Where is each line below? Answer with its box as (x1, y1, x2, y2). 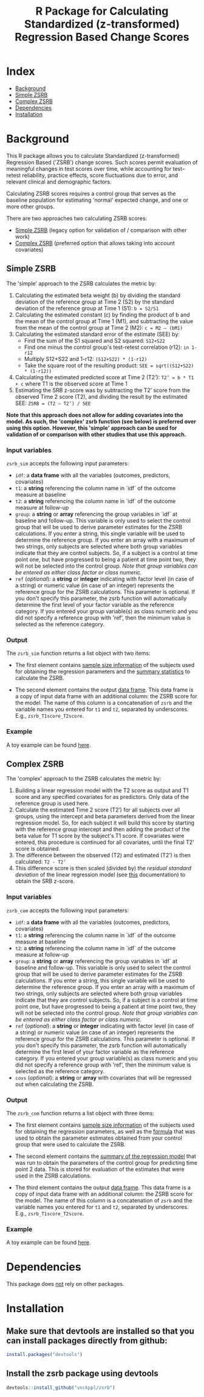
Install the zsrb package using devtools (6, 1368, 159, 1379)
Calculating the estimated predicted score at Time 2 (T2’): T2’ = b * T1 (15, 373, 194, 381)
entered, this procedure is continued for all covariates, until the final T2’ (15, 838, 194, 846)
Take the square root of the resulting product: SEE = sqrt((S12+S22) (24, 362, 194, 369)
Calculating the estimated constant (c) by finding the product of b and (15, 311, 190, 318)
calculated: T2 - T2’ (15, 858, 67, 865)
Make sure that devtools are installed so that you (6, 1326, 194, 1336)
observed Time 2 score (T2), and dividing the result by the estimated (15, 393, 188, 400)
